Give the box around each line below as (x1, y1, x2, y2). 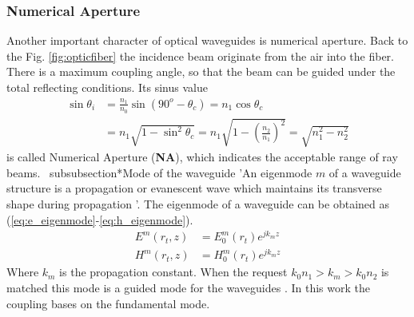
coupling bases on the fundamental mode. (6, 295, 210, 311)
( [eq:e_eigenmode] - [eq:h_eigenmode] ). (6, 211, 193, 228)
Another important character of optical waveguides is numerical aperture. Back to (6, 32, 408, 49)
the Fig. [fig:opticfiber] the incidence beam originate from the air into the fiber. (6, 47, 395, 64)
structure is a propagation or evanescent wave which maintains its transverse (6, 180, 382, 196)
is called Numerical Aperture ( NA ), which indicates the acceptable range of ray (6, 149, 398, 165)
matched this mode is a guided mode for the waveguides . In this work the (6, 279, 370, 295)
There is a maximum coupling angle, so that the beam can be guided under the (6, 63, 396, 80)
